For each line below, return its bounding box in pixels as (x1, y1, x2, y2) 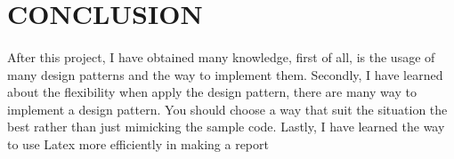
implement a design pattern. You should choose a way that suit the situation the (7, 99, 448, 118)
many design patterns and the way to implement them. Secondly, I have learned (7, 65, 443, 83)
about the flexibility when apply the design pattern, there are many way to (7, 83, 417, 101)
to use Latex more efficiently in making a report (7, 134, 269, 153)
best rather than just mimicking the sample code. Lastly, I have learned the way (7, 117, 445, 136)
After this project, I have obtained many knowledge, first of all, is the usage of (7, 47, 435, 66)
